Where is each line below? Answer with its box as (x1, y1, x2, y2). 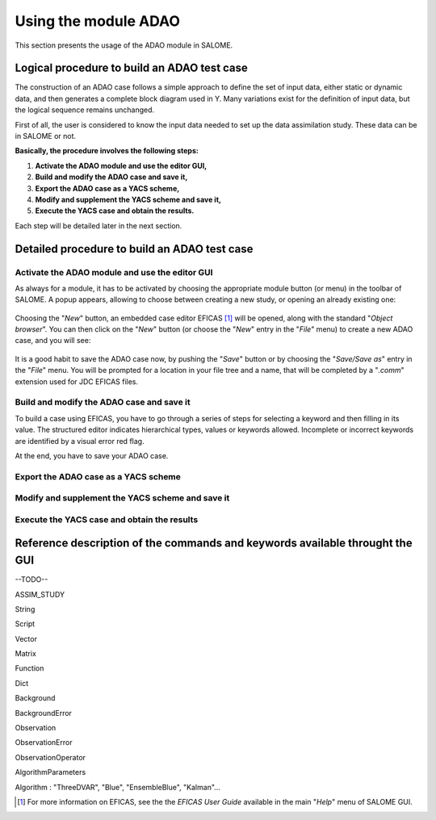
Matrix (15, 649, 36, 659)
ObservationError (15, 738, 73, 747)
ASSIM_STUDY (15, 589, 65, 599)
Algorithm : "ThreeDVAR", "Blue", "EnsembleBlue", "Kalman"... (15, 782, 221, 792)
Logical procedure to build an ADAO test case (15, 61, 248, 75)
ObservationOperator (15, 752, 86, 762)
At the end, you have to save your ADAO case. (15, 450, 169, 460)
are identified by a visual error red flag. (15, 436, 145, 446)
